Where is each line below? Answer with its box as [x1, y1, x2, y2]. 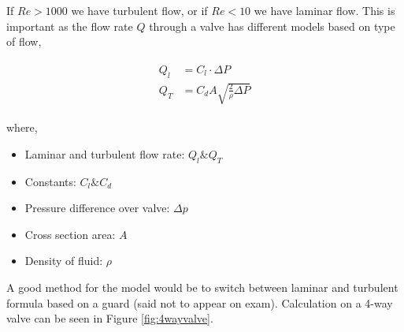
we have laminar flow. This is [254, 2, 395, 18]
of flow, [6, 33, 42, 50]
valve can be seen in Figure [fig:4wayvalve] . [6, 310, 213, 326]
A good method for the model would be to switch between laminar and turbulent [6, 278, 398, 295]
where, [6, 119, 38, 136]
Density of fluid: [24, 252, 103, 269]
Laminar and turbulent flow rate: [24, 145, 185, 162]
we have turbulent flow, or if [71, 2, 208, 18]
